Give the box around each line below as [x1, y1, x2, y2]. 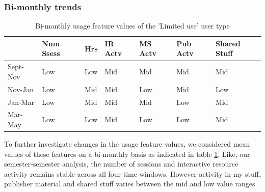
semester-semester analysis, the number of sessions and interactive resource [4, 158, 238, 169]
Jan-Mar [8, 96, 34, 107]
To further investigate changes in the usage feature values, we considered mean [4, 139, 250, 149]
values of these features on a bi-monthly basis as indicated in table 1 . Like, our [4, 148, 250, 159]
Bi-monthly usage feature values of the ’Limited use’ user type [35, 20, 230, 31]
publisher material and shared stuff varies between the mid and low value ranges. [4, 178, 257, 189]
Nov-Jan [8, 84, 34, 94]
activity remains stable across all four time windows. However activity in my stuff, [4, 168, 261, 179]
